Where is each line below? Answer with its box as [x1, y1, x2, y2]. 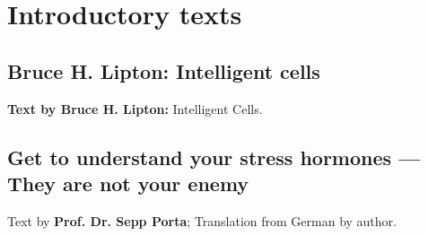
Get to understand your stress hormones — [7, 143, 421, 170]
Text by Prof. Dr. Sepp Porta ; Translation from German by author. [7, 211, 397, 230]
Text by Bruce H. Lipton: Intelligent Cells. [7, 99, 263, 118]
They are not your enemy [7, 169, 249, 197]
